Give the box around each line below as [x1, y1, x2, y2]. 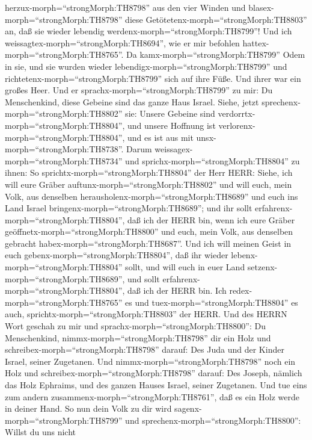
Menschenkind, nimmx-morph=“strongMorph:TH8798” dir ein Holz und [5, 331, 271, 344]
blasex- [248, 1, 274, 13]
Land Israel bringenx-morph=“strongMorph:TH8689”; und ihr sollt [5, 202, 252, 214]
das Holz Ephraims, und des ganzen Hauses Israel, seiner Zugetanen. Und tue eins [5, 379, 307, 391]
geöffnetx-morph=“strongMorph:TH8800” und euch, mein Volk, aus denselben [5, 225, 293, 238]
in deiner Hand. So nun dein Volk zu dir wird [5, 402, 172, 415]
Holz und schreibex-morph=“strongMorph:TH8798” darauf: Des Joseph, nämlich [5, 367, 302, 379]
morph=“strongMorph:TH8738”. [5, 143, 124, 155]
